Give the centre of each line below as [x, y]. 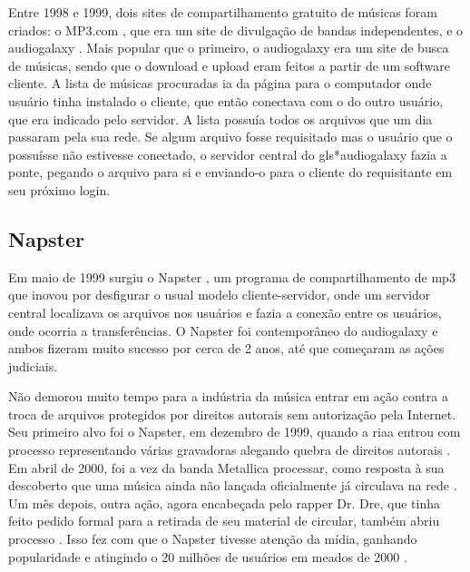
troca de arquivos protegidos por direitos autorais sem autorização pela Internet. [232, 414]
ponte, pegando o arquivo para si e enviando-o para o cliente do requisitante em [230, 172]
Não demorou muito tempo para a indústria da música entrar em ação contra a [228, 396]
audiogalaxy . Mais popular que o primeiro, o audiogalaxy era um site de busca [229, 48]
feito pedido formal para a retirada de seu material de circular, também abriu [224, 521]
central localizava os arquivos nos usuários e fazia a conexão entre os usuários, [225, 312]
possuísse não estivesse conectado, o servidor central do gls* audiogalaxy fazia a [228, 154]
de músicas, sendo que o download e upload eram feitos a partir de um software [230, 65]
